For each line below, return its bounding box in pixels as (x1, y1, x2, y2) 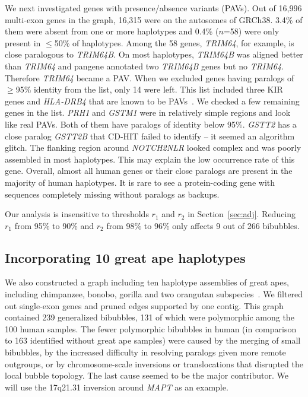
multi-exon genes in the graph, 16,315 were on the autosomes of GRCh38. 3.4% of (5, 13, 303, 26)
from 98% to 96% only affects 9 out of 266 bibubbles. (106, 219, 300, 231)
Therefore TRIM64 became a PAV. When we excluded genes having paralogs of (5, 71, 294, 84)
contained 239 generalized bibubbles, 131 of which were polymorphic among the (5, 311, 294, 323)
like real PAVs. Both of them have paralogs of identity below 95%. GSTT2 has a (5, 117, 297, 130)
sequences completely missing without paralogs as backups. (5, 188, 220, 200)
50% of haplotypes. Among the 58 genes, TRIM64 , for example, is (54, 36, 294, 49)
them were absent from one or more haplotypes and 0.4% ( (5, 25, 219, 37)
